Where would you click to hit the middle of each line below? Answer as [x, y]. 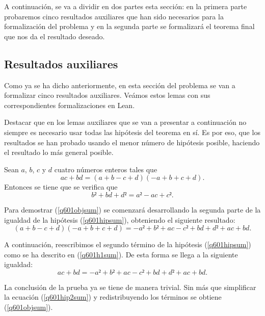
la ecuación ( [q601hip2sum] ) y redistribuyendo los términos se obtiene [113, 297]
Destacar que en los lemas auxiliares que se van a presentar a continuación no [125, 122]
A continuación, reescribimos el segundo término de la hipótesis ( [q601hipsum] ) [128, 244]
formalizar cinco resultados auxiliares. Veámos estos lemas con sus [107, 95]
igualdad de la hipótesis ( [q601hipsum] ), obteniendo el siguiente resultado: [120, 219]
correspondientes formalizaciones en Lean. [70, 105]
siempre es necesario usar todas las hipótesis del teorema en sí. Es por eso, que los [132, 132]
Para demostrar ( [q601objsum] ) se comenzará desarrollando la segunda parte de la [132, 209]
